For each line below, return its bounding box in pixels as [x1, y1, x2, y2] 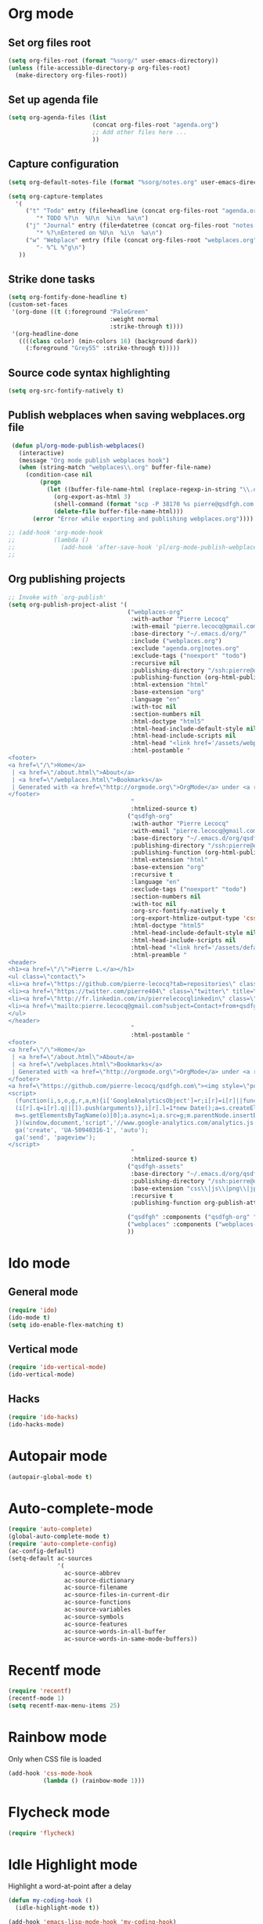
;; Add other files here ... [92, 129, 188, 137]
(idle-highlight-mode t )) [15, 1904, 100, 1912]
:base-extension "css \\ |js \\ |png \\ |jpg [130, 1185, 261, 1192]
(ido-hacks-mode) [8, 1420, 65, 1429]
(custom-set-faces [8, 301, 68, 308]
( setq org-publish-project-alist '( [8, 601, 128, 608]
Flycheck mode [8, 1803, 110, 1821]
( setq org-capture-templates [8, 192, 103, 200]
